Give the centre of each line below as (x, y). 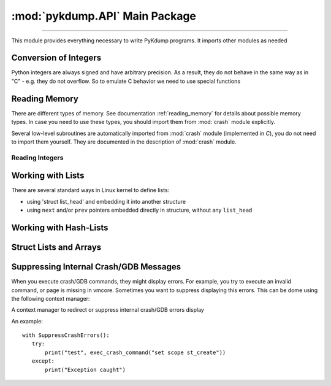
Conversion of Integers (56, 58)
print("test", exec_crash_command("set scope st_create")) (135, 352)
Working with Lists (48, 176)
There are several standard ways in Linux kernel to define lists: (90, 190)
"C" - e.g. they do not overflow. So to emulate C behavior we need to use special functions (126, 81)
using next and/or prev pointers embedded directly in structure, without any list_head (139, 210)
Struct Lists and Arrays (56, 247)
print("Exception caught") (85, 369)
